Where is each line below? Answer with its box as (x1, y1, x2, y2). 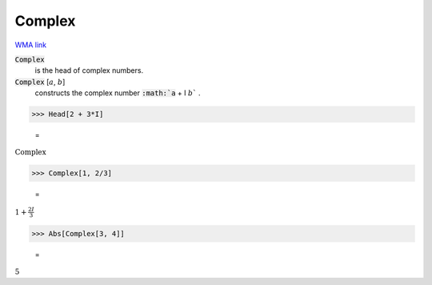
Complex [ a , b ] (14, 77, 66, 86)
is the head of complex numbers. (34, 66, 144, 75)
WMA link (14, 40, 47, 50)
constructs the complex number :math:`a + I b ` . (34, 88, 201, 98)
